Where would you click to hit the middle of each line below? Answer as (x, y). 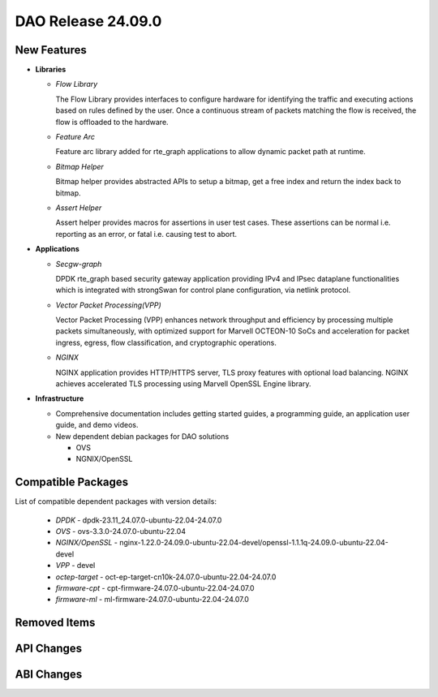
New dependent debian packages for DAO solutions (142, 436)
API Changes (49, 649)
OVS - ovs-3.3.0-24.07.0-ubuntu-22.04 (121, 531)
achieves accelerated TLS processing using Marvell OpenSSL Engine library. (183, 384)
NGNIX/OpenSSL (104, 459)
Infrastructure (60, 398)
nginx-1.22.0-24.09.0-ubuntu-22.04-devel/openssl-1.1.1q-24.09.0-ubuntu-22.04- (254, 543)
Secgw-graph (79, 264)
